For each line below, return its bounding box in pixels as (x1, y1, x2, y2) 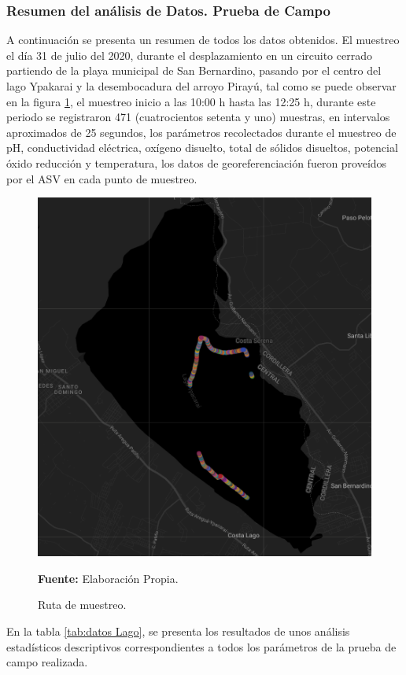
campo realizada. (6, 654, 88, 670)
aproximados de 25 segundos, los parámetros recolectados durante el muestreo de (6, 124, 397, 140)
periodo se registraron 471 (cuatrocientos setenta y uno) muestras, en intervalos (6, 109, 390, 125)
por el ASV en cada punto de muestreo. (6, 170, 197, 186)
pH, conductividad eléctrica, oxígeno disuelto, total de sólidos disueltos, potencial (6, 139, 398, 156)
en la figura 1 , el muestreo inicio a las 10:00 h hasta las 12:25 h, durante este (6, 93, 376, 109)
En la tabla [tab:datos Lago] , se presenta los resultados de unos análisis (6, 622, 350, 639)
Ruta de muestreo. (38, 596, 127, 613)
